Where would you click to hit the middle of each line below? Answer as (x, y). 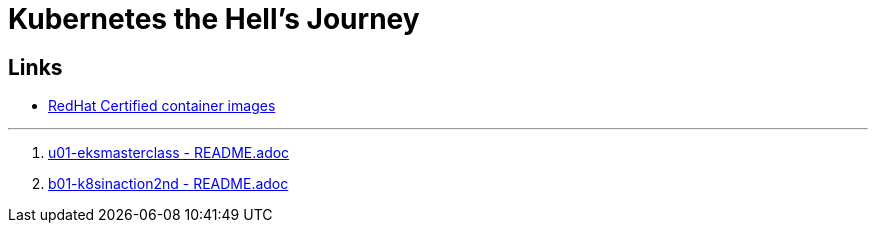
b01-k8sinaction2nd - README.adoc (168, 184)
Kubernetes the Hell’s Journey (214, 19)
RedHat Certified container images (162, 106)
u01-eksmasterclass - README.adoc (169, 153)
